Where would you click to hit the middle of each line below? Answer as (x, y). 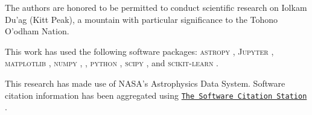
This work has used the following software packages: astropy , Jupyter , (139, 51)
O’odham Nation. (37, 31)
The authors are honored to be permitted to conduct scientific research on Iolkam (156, 7)
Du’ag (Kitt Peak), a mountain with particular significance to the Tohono (142, 19)
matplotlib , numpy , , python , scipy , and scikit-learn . (112, 63)
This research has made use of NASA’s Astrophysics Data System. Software (145, 83)
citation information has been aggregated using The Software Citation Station (156, 95)
